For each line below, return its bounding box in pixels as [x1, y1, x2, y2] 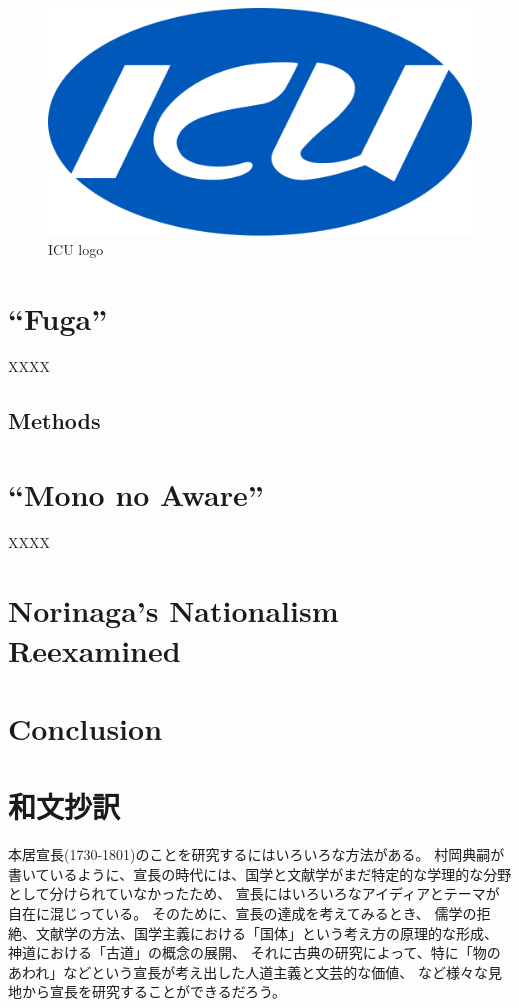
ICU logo [48, 239, 104, 260]
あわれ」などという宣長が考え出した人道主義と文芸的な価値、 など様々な [8, 961, 488, 982]
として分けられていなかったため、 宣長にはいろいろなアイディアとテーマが [8, 883, 500, 904]
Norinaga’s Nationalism [8, 590, 339, 631]
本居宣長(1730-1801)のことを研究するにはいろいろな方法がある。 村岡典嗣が [8, 844, 505, 865]
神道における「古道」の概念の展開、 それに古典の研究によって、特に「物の [8, 942, 501, 963]
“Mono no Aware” [8, 473, 264, 514]
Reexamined [8, 629, 181, 670]
